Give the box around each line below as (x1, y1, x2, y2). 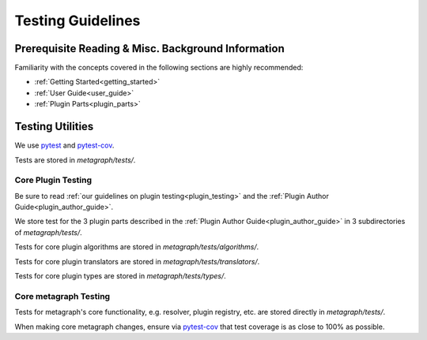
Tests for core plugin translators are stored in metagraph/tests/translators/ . (14, 256, 260, 266)
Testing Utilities (14, 120, 94, 133)
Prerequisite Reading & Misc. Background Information (14, 42, 285, 55)
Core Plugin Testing (14, 174, 93, 185)
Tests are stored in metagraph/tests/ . (14, 155, 136, 165)
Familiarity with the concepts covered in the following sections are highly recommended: (14, 63, 304, 73)
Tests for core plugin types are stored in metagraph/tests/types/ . (14, 271, 227, 281)
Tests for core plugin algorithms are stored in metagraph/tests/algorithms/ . (14, 242, 259, 252)
